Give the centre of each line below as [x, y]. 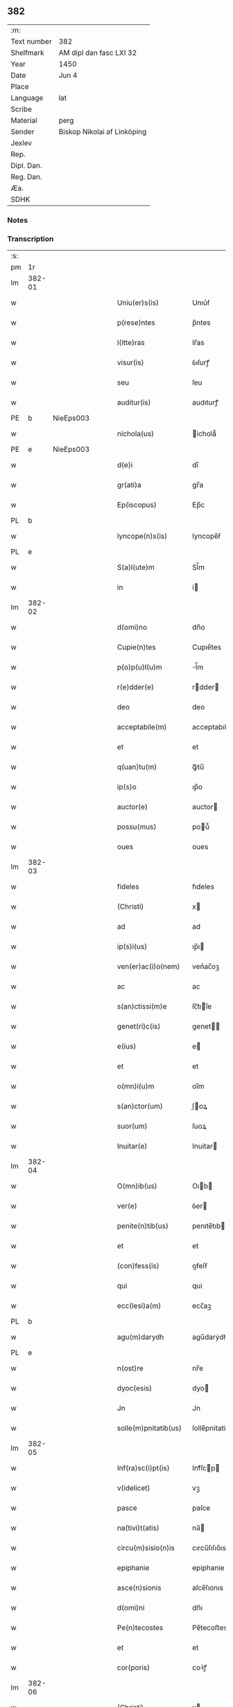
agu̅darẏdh [210, 1337]
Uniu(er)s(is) [138, 303]
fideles [128, 886]
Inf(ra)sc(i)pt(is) [143, 1468]
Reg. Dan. [27, 176]
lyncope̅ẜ [206, 536]
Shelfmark [27, 53]
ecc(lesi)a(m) [139, 1306]
